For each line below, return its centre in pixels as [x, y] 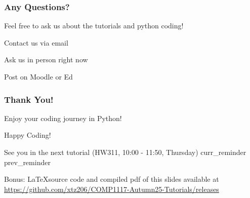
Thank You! [29, 99]
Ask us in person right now [46, 60]
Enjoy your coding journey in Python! [63, 118]
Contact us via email [36, 42]
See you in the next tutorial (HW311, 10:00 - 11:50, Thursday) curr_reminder [125, 152]
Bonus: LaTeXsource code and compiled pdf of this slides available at [112, 179]
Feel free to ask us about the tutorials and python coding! [94, 26]
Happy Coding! [28, 135]
